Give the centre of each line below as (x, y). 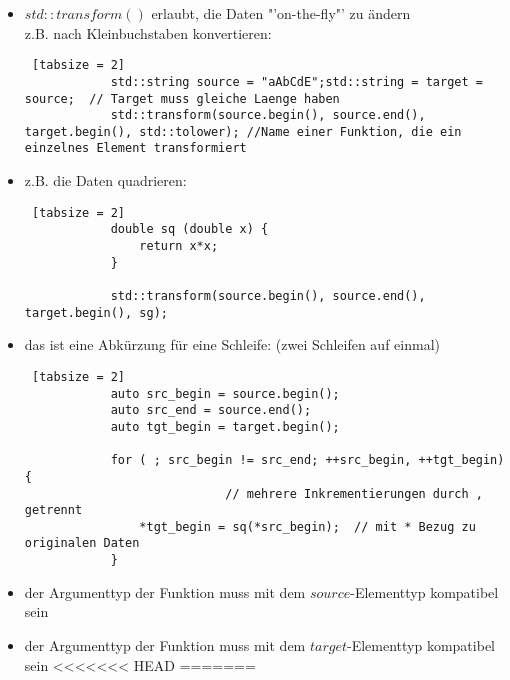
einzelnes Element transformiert (135, 148)
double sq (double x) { (189, 229)
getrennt (53, 510)
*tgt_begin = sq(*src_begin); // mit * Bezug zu (307, 526)
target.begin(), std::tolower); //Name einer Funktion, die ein (243, 131)
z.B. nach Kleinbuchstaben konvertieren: (148, 32)
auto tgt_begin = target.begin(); (225, 426)
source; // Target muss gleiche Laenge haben (182, 98)
